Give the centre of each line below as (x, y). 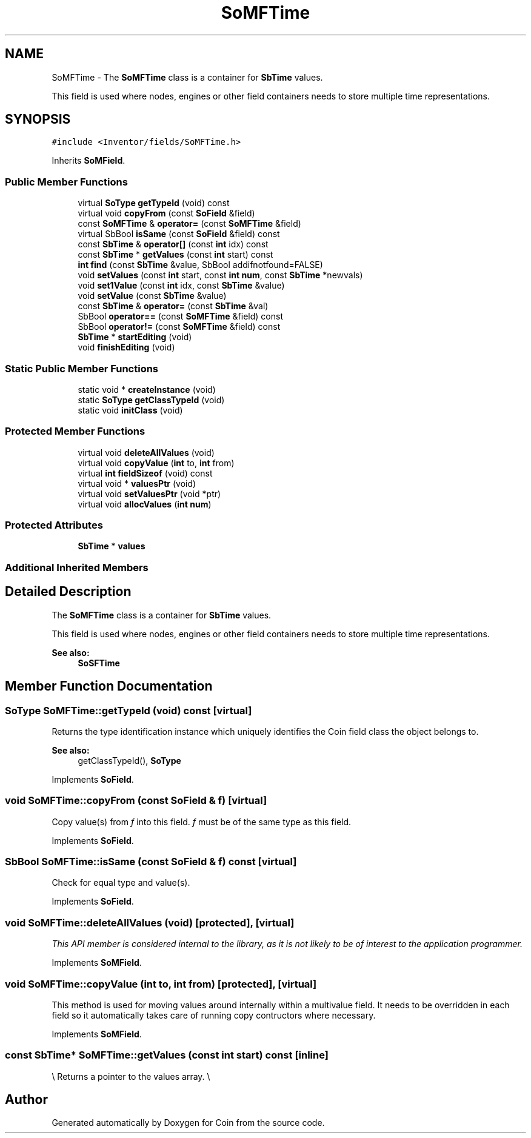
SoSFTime (99, 663)
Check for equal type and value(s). (121, 883)
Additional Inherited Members (77, 567)
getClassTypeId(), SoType (129, 760)
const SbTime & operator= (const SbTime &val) (173, 306)
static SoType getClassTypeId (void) (151, 400)
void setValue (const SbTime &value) (152, 296)
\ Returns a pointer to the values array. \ (131, 1076)
